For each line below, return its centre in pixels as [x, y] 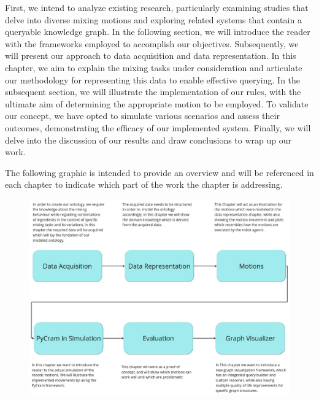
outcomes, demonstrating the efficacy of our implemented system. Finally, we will [158, 127]
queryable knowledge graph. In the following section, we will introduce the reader [158, 32]
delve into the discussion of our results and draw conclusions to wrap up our [148, 140]
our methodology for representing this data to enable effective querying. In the [153, 79]
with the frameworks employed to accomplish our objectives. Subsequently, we [152, 43]
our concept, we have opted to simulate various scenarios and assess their [142, 116]
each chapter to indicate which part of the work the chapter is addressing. [144, 184]
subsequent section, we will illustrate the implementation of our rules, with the [153, 92]
